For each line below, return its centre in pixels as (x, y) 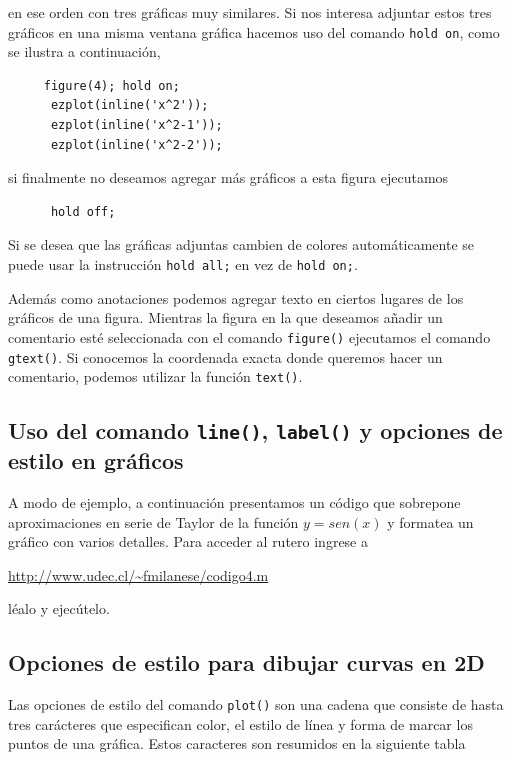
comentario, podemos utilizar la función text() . (155, 376)
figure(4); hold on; (111, 85)
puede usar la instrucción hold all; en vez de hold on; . (183, 264)
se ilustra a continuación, (84, 51)
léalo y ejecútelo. (59, 608)
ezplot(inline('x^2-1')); (136, 125)
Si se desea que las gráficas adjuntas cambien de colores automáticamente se (241, 244)
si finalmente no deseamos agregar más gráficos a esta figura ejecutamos (228, 177)
